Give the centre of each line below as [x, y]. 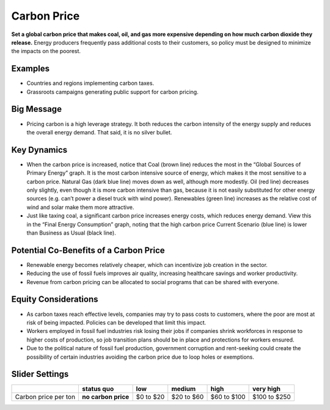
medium [184, 389]
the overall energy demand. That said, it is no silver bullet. [99, 132]
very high [266, 389]
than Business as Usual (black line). [71, 233]
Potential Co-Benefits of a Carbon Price [88, 250]
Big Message [37, 109]
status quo [98, 389]
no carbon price [106, 397]
